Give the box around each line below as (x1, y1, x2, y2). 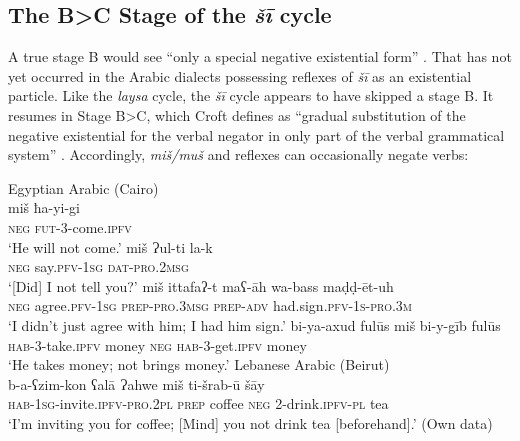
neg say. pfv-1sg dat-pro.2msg (8, 256, 189, 277)
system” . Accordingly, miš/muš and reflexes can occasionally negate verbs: (8, 144, 469, 165)
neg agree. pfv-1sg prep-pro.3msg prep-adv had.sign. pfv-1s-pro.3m (8, 295, 413, 316)
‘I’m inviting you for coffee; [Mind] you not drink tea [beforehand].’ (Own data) (8, 412, 493, 433)
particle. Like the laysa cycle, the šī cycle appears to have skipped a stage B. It (8, 85, 494, 106)
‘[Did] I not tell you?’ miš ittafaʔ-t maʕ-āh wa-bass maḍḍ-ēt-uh (8, 275, 394, 296)
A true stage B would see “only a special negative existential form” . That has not (8, 46, 512, 67)
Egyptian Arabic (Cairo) (8, 177, 159, 198)
